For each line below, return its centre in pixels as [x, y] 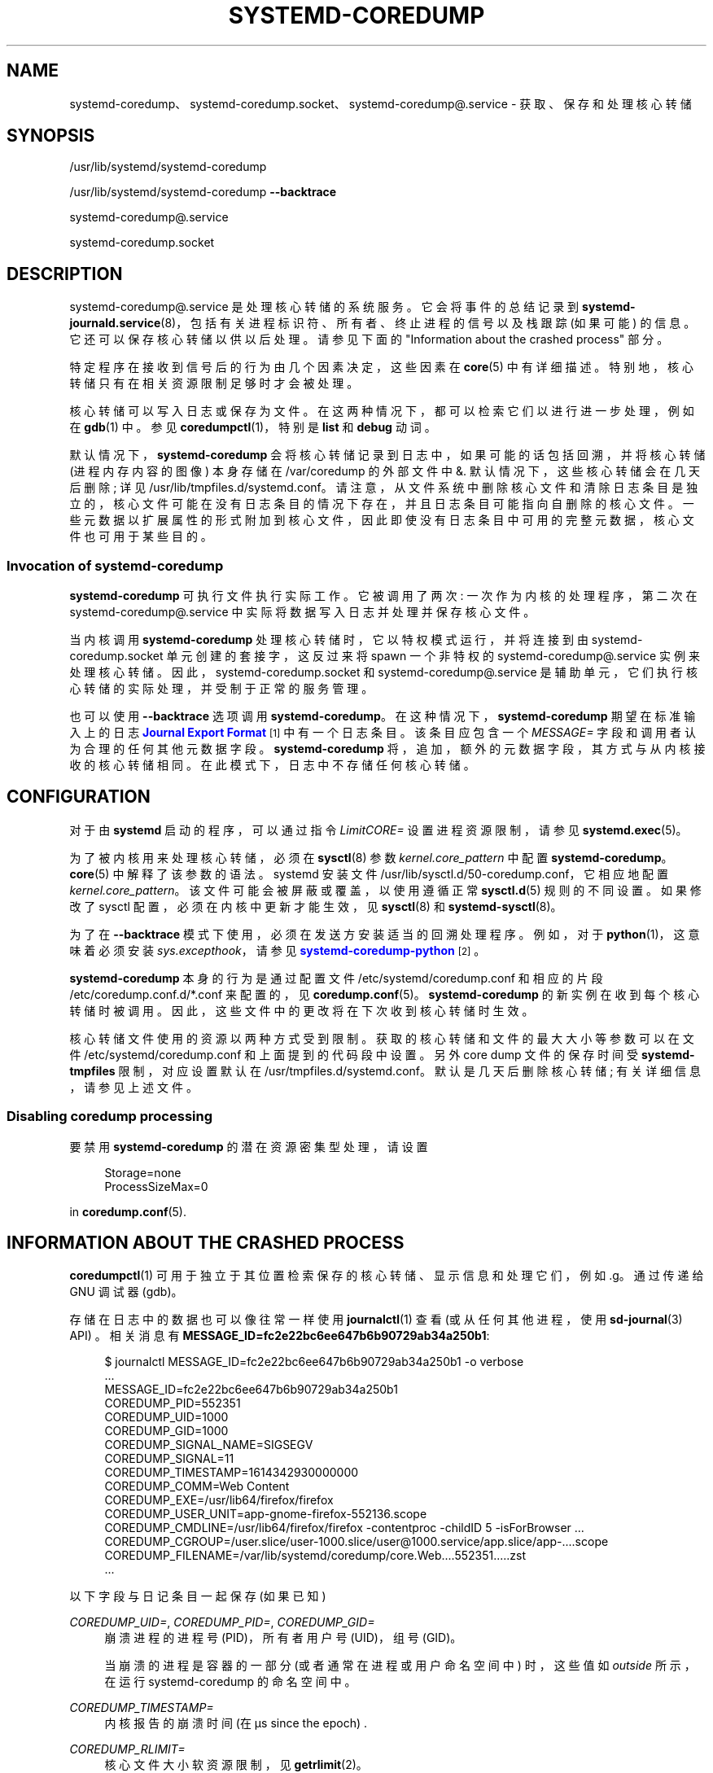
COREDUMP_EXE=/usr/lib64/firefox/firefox [219, 1500]
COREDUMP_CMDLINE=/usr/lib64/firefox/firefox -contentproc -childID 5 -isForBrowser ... [344, 1528]
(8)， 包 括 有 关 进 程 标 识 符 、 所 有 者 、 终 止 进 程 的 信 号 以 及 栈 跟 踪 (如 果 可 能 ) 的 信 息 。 [428, 323]
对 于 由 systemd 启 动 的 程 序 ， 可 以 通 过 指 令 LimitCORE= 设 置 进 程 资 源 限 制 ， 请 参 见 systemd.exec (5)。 [378, 830]
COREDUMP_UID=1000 [166, 1417]
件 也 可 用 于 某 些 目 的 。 [141, 536]
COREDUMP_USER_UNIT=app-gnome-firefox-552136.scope [266, 1514]
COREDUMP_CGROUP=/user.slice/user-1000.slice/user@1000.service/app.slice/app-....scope [356, 1542]
